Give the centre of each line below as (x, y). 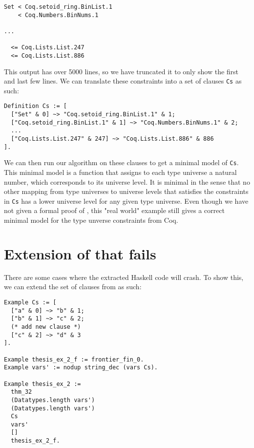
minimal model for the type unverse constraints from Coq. (91, 220)
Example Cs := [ (30, 302)
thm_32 (21, 392)
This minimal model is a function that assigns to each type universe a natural (120, 172)
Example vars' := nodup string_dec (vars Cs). (81, 368)
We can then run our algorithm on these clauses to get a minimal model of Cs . (121, 162)
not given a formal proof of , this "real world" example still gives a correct (114, 210)
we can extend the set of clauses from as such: (73, 287)
